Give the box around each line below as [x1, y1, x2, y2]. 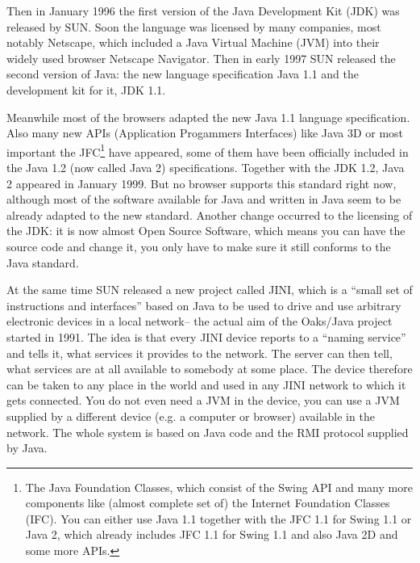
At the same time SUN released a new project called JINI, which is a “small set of [6, 281, 413, 298]
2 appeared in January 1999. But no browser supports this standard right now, [6, 174, 397, 191]
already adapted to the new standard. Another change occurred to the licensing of [6, 206, 413, 223]
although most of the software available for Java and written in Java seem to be [6, 191, 401, 208]
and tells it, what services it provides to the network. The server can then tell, [6, 344, 393, 361]
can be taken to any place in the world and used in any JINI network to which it [6, 376, 406, 393]
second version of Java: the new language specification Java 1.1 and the [6, 65, 359, 82]
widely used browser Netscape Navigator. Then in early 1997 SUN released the [6, 49, 396, 66]
